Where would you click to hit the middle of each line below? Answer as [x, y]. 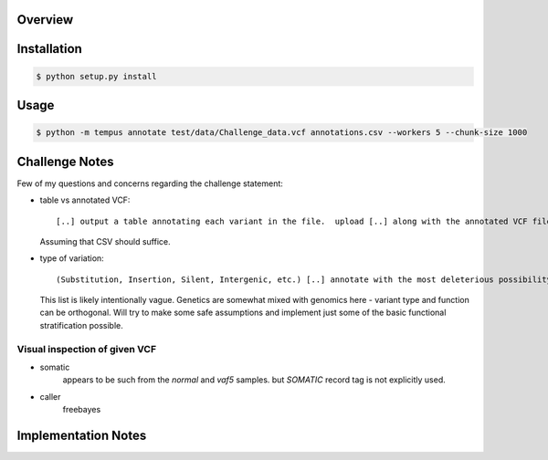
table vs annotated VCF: [85, 200]
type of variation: [72, 258]
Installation [49, 49]
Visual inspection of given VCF [87, 349]
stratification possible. [81, 325]
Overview [45, 20]
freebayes [82, 410]
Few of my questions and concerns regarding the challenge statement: [150, 183]
